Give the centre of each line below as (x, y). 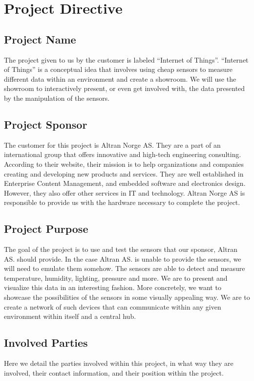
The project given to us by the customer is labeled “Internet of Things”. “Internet (126, 59)
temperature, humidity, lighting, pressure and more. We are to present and (116, 278)
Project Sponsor (46, 124)
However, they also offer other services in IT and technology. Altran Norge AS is (125, 192)
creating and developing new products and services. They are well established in (124, 173)
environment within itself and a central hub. (70, 316)
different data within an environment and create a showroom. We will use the (120, 78)
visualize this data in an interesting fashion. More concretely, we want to (113, 287)
